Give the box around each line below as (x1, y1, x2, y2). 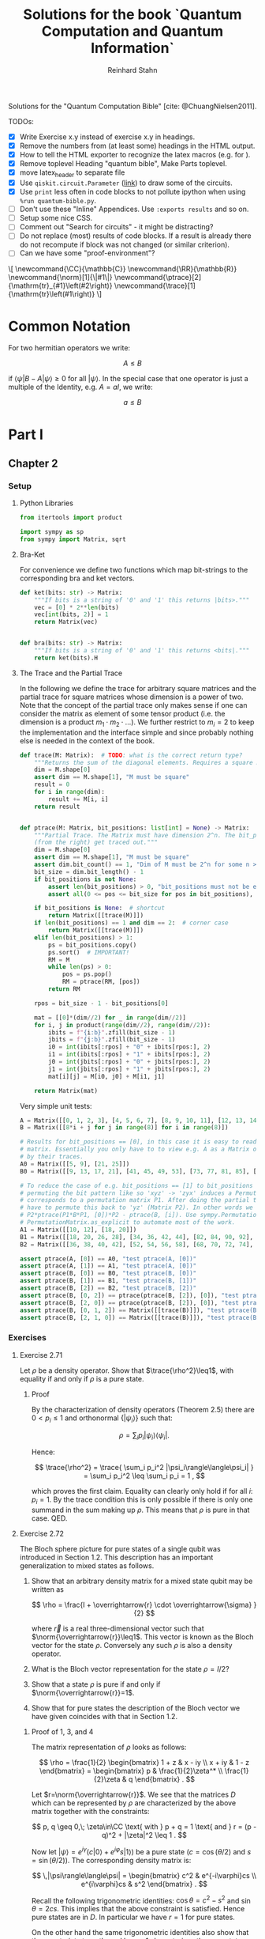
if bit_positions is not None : (34, 875, 137, 883)
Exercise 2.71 (19, 1350, 63, 1359)
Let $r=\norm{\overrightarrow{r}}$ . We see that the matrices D (31, 1790, 237, 1800)
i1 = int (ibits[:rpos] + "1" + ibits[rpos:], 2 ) (48, 1050, 211, 1059)
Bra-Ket (19, 550, 46, 559)
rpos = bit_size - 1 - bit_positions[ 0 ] (34, 999, 169, 1007)
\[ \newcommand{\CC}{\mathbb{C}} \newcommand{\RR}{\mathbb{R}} (8, 264, 237, 274)
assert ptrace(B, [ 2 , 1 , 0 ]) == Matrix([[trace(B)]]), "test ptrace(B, (19, 1313, 260, 1321)
